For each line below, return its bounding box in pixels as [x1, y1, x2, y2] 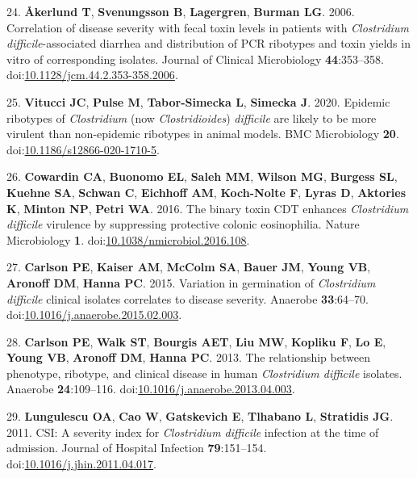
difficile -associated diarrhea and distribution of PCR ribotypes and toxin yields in [6, 35, 411, 52]
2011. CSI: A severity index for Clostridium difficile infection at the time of [6, 423, 379, 440]
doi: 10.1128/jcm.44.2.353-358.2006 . [6, 66, 178, 83]
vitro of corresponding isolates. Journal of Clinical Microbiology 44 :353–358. [6, 50, 384, 67]
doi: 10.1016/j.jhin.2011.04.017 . [6, 455, 156, 472]
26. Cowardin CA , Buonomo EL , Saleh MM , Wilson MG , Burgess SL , [6, 168, 398, 185]
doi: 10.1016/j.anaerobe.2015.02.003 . [6, 306, 182, 323]
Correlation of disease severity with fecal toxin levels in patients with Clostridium [6, 19, 409, 36]
